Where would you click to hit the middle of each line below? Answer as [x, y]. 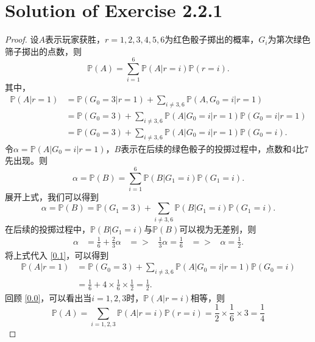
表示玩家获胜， [75, 39]
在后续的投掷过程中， [48, 229]
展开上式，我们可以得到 [52, 196]
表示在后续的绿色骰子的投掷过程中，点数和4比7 [215, 148]
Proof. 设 [22, 39]
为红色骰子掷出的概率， [212, 39]
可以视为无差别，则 [218, 229]
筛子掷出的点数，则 [43, 51]
